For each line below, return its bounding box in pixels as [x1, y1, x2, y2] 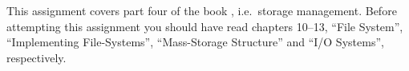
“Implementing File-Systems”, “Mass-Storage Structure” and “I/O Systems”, [6, 34, 384, 50]
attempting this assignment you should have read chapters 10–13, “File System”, [6, 18, 403, 34]
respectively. [6, 49, 67, 65]
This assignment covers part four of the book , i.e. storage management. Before [6, 2, 397, 18]
